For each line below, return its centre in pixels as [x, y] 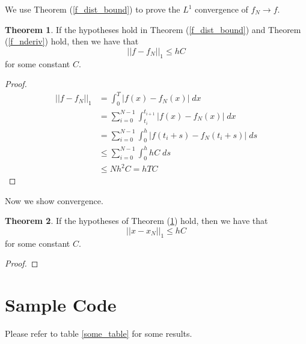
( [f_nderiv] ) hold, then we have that [72, 41]
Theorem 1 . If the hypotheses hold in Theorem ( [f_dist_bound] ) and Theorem [153, 29]
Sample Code [61, 305]
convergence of [222, 9]
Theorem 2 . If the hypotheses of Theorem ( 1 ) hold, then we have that [136, 221]
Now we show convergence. [54, 200]
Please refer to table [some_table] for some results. [99, 333]
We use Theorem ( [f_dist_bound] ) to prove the [93, 9]
